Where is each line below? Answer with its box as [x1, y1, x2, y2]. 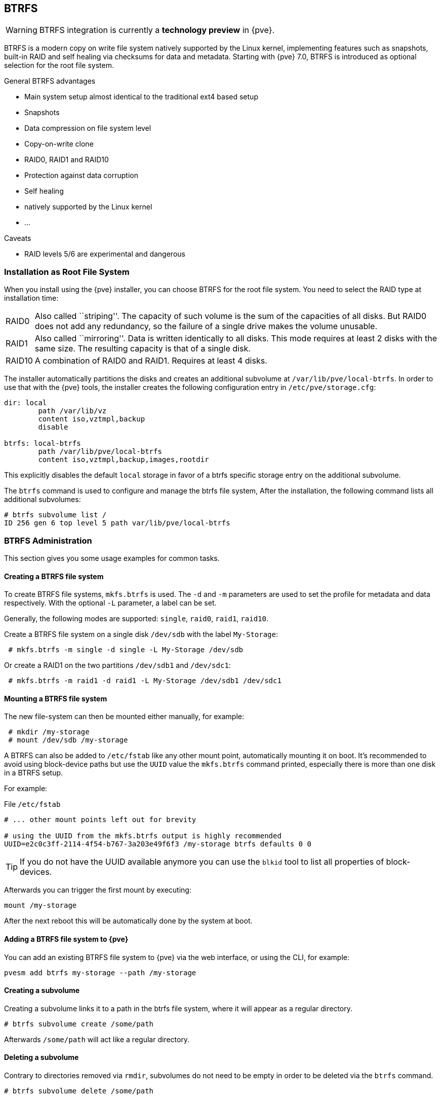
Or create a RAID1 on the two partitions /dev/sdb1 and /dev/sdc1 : [4, 661, 231, 670]
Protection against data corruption [24, 171, 138, 180]
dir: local [4, 399, 47, 407]
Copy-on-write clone [24, 139, 94, 149]
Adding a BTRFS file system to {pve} [4, 934, 129, 943]
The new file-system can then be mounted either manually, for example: [4, 712, 244, 721]
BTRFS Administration [4, 535, 92, 546]
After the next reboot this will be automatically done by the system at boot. [4, 916, 253, 926]
